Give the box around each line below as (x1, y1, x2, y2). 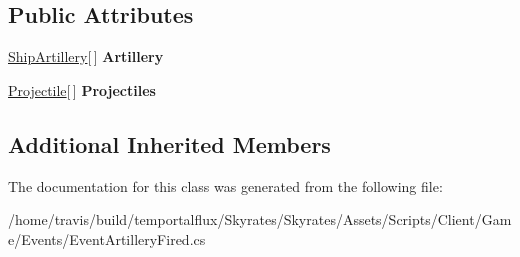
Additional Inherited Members (8, 128, 331, 159)
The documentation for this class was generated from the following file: (8, 175, 443, 196)
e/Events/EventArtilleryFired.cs (8, 228, 206, 249)
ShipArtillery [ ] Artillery (8, 46, 164, 67)
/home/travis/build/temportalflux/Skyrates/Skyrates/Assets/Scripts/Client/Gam (8, 209, 512, 230)
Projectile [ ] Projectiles (8, 79, 156, 100)
